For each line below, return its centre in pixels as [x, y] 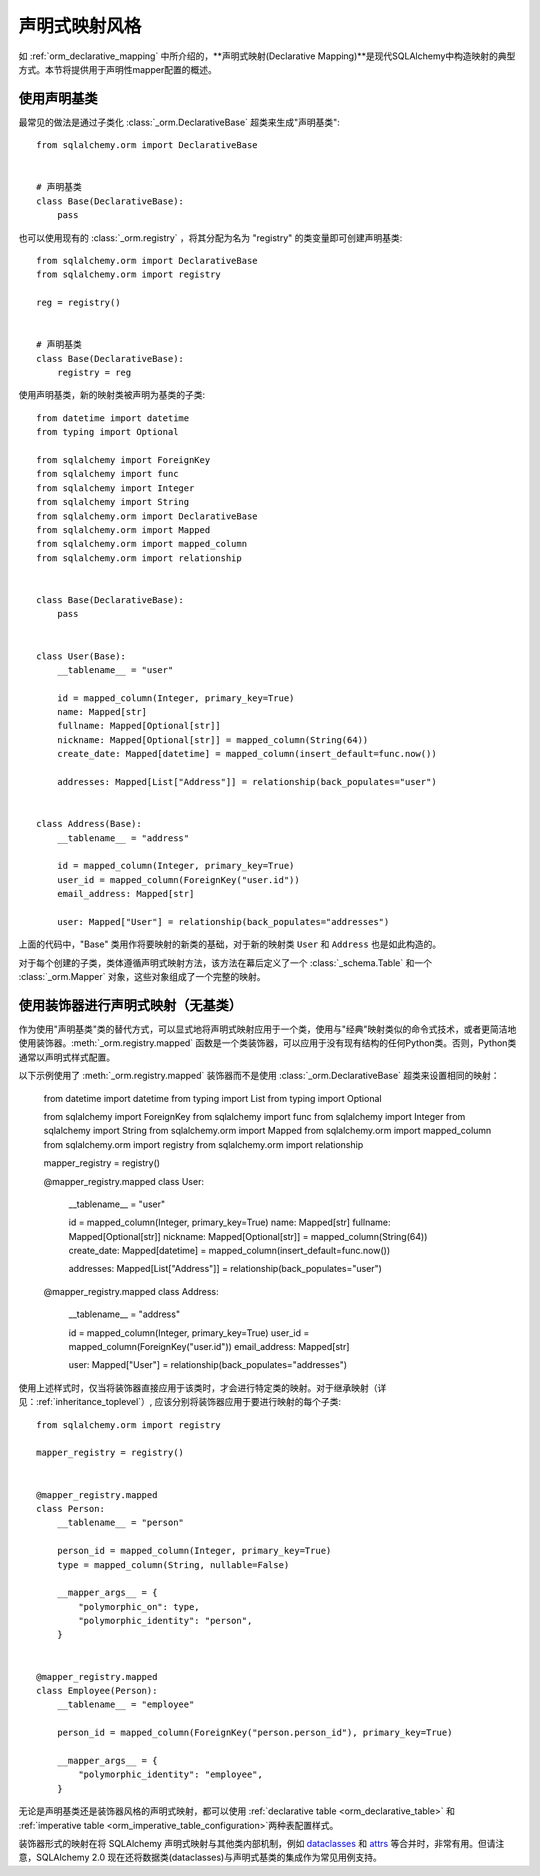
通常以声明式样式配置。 [66, 1057]
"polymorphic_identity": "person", [165, 1621]
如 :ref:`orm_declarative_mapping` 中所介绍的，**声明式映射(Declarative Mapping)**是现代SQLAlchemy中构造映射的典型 [267, 56]
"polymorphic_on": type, [139, 1606]
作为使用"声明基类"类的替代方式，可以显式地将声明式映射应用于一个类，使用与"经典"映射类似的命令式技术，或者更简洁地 [267, 1029]
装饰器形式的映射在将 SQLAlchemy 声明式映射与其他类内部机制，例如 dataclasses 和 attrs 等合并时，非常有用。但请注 [261, 1843]
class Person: [70, 1508]
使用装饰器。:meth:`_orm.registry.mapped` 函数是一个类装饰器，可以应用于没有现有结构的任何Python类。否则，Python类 [267, 1043]
